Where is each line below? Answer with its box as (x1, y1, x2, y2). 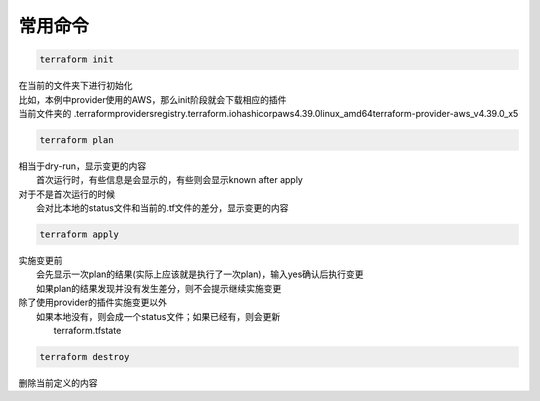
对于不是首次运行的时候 (18, 188, 115, 200)
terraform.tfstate (53, 324, 122, 336)
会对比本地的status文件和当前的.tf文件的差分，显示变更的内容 (36, 202, 289, 214)
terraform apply (39, 229, 120, 240)
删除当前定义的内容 (18, 376, 98, 389)
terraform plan (39, 134, 114, 145)
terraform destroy (39, 351, 130, 362)
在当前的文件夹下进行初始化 (18, 80, 133, 92)
